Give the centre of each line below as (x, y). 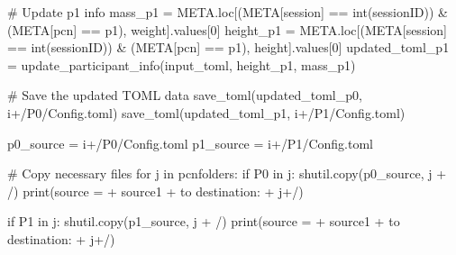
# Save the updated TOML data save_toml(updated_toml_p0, (185, 95)
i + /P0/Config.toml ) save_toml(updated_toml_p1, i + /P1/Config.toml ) (206, 112)
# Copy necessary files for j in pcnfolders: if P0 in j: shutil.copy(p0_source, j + (227, 173)
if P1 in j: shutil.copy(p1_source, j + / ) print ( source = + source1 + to (204, 221)
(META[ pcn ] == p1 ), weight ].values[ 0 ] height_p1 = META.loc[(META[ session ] (227, 29)
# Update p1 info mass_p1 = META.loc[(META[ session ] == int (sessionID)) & (228, 12)
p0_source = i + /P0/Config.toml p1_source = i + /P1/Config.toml (190, 143)
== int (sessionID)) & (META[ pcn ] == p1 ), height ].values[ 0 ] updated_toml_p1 (228, 47)
